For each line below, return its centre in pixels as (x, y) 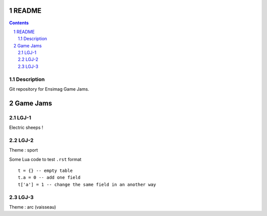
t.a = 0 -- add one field (49, 178)
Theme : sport (23, 150)
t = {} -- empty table (45, 171)
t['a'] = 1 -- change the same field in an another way (87, 184)
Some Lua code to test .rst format (45, 159)
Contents (19, 23)
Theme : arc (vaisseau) (33, 207)
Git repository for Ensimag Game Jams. (49, 89)
